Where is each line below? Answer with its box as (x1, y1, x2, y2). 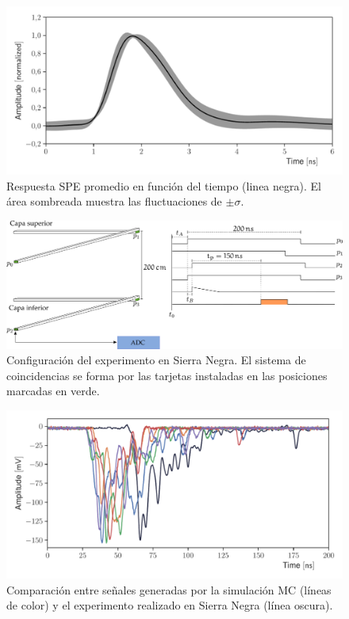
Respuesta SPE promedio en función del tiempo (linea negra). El (6, 177, 321, 194)
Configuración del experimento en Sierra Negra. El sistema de (6, 352, 306, 368)
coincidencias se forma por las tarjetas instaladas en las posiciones (6, 367, 328, 383)
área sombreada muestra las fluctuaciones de (6, 193, 222, 210)
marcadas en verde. (6, 383, 100, 399)
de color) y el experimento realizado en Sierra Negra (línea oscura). (6, 597, 333, 613)
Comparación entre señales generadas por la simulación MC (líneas (6, 581, 332, 598)
